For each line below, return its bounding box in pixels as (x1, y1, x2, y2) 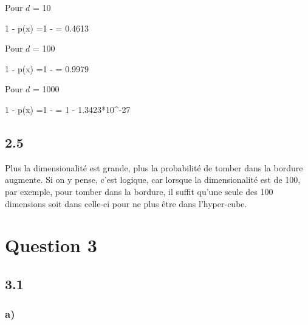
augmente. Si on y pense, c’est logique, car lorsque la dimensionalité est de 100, (5, 173, 301, 186)
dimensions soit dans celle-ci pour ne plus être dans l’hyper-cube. (5, 197, 247, 210)
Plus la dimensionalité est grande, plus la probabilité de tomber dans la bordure (5, 161, 303, 174)
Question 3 (5, 233, 97, 258)
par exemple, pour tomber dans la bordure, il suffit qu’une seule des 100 (5, 185, 273, 197)
